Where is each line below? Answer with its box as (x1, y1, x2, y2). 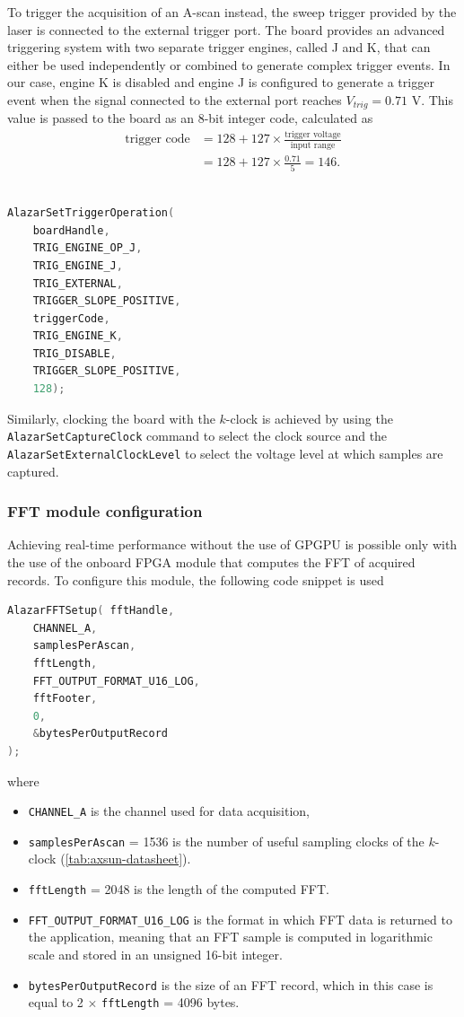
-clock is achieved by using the (225, 408, 393, 427)
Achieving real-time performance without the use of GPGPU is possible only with (7, 535, 458, 554)
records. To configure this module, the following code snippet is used (7, 570, 384, 589)
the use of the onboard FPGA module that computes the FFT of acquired (7, 552, 416, 571)
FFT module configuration (7, 500, 203, 522)
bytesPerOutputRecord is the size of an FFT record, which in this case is (28, 975, 433, 994)
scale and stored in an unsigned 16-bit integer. (28, 944, 283, 963)
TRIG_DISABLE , (32, 346, 117, 360)
